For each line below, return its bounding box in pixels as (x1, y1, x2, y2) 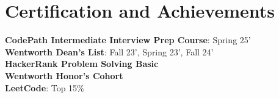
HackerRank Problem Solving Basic (5, 57, 159, 70)
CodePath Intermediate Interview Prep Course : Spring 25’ (5, 33, 251, 46)
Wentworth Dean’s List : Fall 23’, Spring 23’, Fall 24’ (5, 45, 214, 58)
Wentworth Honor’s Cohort (5, 69, 123, 82)
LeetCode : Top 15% (5, 81, 84, 94)
